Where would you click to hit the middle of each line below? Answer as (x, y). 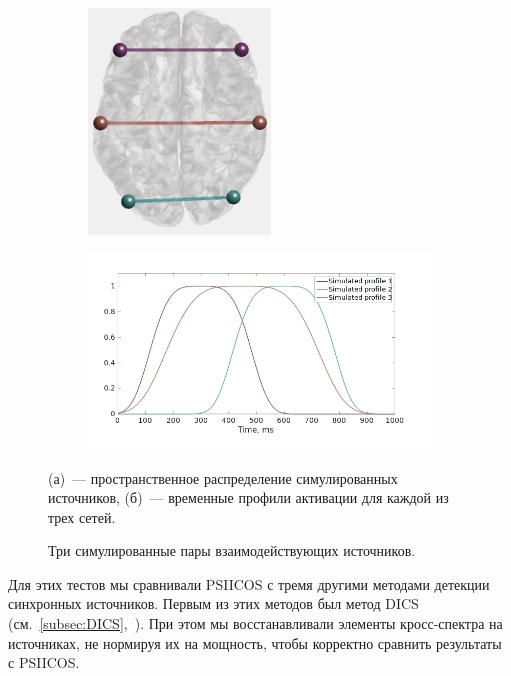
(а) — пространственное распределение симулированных (223, 477)
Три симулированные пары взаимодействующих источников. (232, 550)
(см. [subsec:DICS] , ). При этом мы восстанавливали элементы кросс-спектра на (255, 623)
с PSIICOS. (44, 662)
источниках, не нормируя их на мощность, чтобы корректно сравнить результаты (255, 642)
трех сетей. (82, 516)
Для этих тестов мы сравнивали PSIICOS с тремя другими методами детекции (249, 583)
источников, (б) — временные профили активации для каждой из (248, 497)
